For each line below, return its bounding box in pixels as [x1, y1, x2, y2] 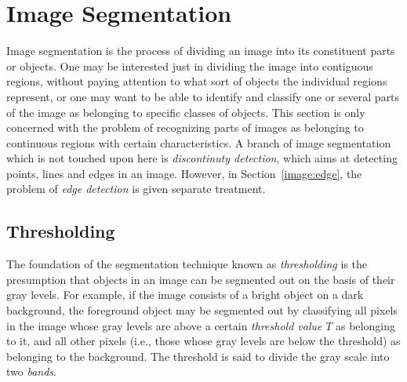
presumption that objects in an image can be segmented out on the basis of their [6, 271, 395, 287]
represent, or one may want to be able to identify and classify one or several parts [6, 88, 400, 104]
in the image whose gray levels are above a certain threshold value [6, 317, 322, 333]
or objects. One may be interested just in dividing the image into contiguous [6, 57, 373, 74]
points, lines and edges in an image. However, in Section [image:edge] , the [6, 165, 362, 181]
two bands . [6, 363, 56, 380]
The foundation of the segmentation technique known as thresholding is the [6, 256, 368, 272]
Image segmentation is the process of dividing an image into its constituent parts [6, 42, 395, 59]
